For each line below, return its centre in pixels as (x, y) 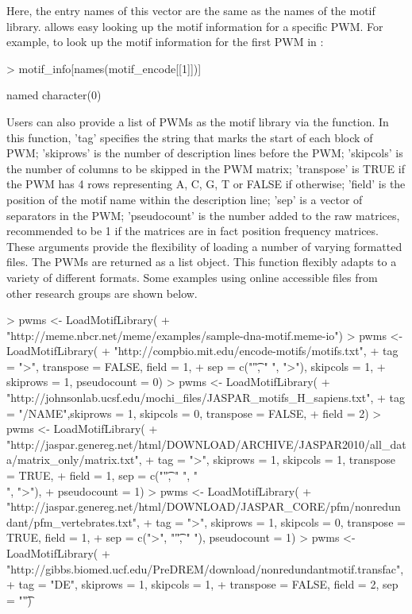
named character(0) (54, 95)
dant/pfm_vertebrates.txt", (73, 521)
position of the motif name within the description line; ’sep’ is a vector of (185, 199)
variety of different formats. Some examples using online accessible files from (192, 277)
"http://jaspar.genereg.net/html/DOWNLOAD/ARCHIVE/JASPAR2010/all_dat (206, 444)
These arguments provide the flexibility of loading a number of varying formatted (204, 246)
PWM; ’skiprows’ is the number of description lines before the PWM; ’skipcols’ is (205, 153)
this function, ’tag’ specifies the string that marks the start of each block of (190, 137)
